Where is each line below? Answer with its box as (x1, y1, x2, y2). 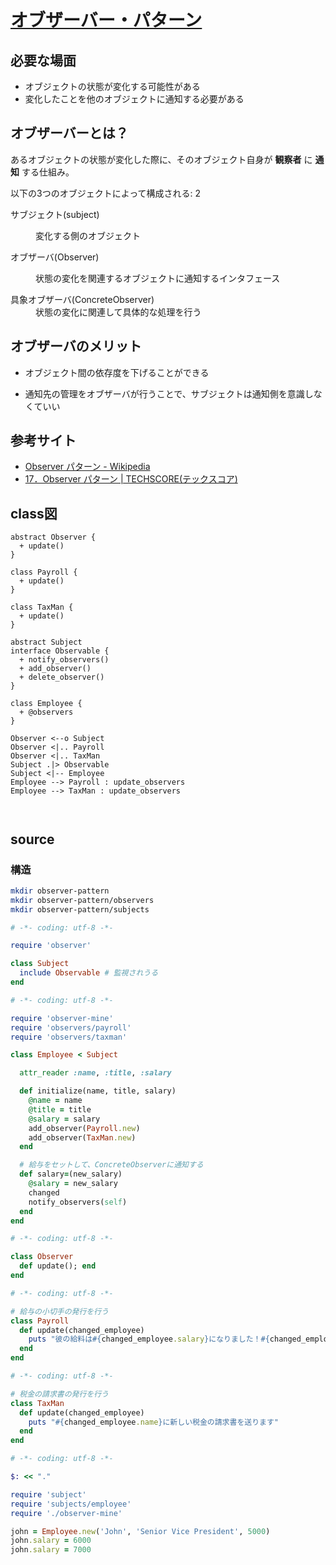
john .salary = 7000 (10, 1545, 92, 1555)
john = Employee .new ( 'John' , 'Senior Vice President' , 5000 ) (10, 1526, 271, 1536)
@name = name (28, 1096, 83, 1106)
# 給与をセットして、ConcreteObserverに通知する (19, 1160, 204, 1170)
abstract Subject (10, 637, 83, 648)
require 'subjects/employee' (10, 1499, 132, 1509)
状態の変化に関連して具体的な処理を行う (35, 306, 202, 318)
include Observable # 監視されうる (19, 968, 159, 978)
